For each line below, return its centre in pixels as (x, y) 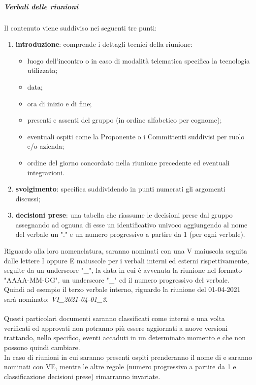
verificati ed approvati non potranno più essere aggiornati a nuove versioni (116, 328)
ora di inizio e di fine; (60, 103)
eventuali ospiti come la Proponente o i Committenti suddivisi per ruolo (136, 136)
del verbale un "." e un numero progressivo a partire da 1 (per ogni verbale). (130, 234)
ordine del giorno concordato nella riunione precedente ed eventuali (128, 162)
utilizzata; (42, 70)
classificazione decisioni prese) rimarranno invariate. (82, 376)
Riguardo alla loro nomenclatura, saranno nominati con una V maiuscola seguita (126, 251)
